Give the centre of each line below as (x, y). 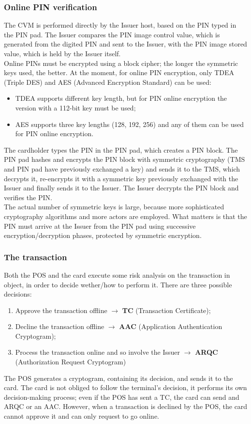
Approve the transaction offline (61, 310)
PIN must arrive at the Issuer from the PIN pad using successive (100, 226)
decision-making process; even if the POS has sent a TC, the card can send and (122, 397)
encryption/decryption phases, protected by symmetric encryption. (103, 235)
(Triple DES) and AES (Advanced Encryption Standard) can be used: (108, 82)
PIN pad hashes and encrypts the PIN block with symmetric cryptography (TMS (125, 159)
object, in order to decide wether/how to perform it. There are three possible (118, 284)
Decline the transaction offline (60, 326)
